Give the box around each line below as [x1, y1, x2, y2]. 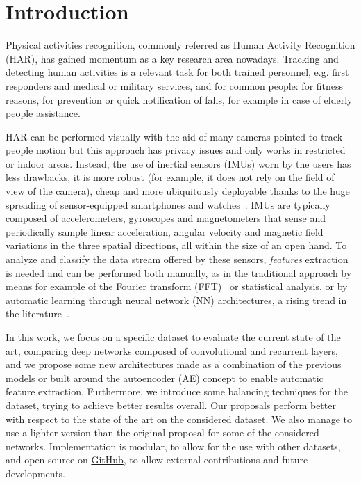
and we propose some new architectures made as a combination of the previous [6, 357, 342, 372]
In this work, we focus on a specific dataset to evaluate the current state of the [6, 330, 341, 344]
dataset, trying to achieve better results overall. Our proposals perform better [6, 397, 336, 412]
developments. [6, 466, 66, 480]
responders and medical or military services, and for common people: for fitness [6, 78, 344, 93]
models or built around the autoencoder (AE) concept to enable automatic [6, 370, 324, 385]
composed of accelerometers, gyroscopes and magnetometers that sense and [6, 211, 326, 225]
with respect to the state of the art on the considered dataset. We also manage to [6, 411, 353, 426]
